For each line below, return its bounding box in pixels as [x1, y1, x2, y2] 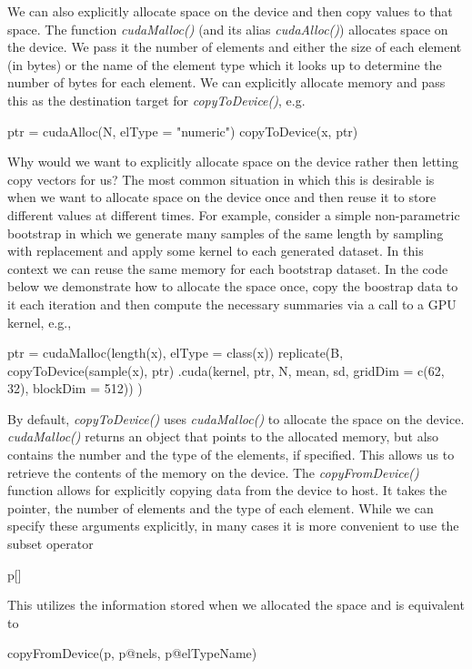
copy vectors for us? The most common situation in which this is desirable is [7, 169, 435, 188]
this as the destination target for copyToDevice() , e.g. [7, 90, 306, 109]
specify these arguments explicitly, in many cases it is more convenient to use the [7, 516, 459, 535]
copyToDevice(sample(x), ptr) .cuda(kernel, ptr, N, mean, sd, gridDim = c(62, [7, 360, 445, 380]
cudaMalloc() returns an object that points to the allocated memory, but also [7, 427, 439, 446]
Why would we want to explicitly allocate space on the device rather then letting [7, 152, 458, 171]
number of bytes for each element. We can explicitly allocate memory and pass [7, 73, 446, 92]
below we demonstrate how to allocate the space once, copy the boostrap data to [7, 277, 458, 296]
